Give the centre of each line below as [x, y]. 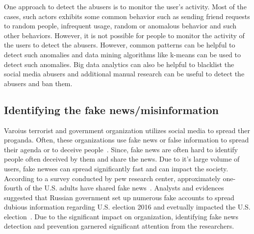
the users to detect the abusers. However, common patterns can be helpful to [120, 45]
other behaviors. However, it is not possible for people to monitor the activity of [124, 35]
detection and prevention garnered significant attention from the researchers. [119, 226]
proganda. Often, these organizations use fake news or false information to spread [127, 140]
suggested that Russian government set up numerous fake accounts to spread [119, 197]
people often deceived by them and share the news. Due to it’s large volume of [122, 159]
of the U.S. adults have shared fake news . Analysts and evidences [124, 188]
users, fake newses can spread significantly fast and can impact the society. [116, 168]
